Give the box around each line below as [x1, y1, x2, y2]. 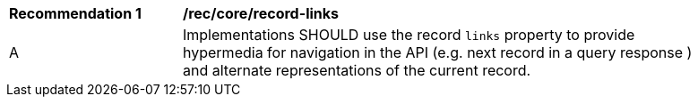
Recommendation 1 [9, 4, 142, 22]
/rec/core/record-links [183, 4, 340, 22]
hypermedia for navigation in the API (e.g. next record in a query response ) [183, 44, 693, 61]
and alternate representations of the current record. [183, 61, 531, 79]
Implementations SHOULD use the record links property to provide [183, 26, 635, 44]
